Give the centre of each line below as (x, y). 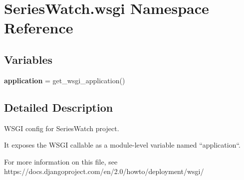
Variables (28, 59)
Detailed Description (59, 107)
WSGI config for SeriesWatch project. (62, 128)
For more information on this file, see (61, 161)
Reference (39, 28)
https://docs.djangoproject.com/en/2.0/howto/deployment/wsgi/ (104, 171)
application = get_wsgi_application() (65, 80)
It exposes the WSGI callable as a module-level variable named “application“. (122, 145)
